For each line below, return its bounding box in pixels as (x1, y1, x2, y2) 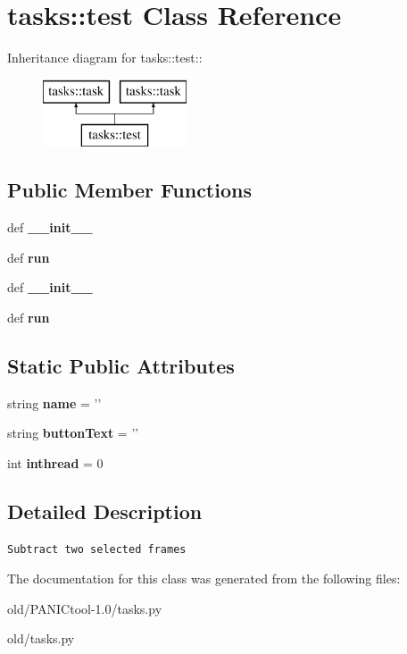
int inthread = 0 (7, 453, 104, 472)
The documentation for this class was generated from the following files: (7, 569, 401, 588)
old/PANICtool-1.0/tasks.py (7, 599, 162, 617)
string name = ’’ (7, 393, 102, 412)
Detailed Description (7, 497, 203, 524)
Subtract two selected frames (7, 542, 187, 556)
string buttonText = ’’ (7, 423, 139, 442)
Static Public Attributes (7, 351, 235, 379)
